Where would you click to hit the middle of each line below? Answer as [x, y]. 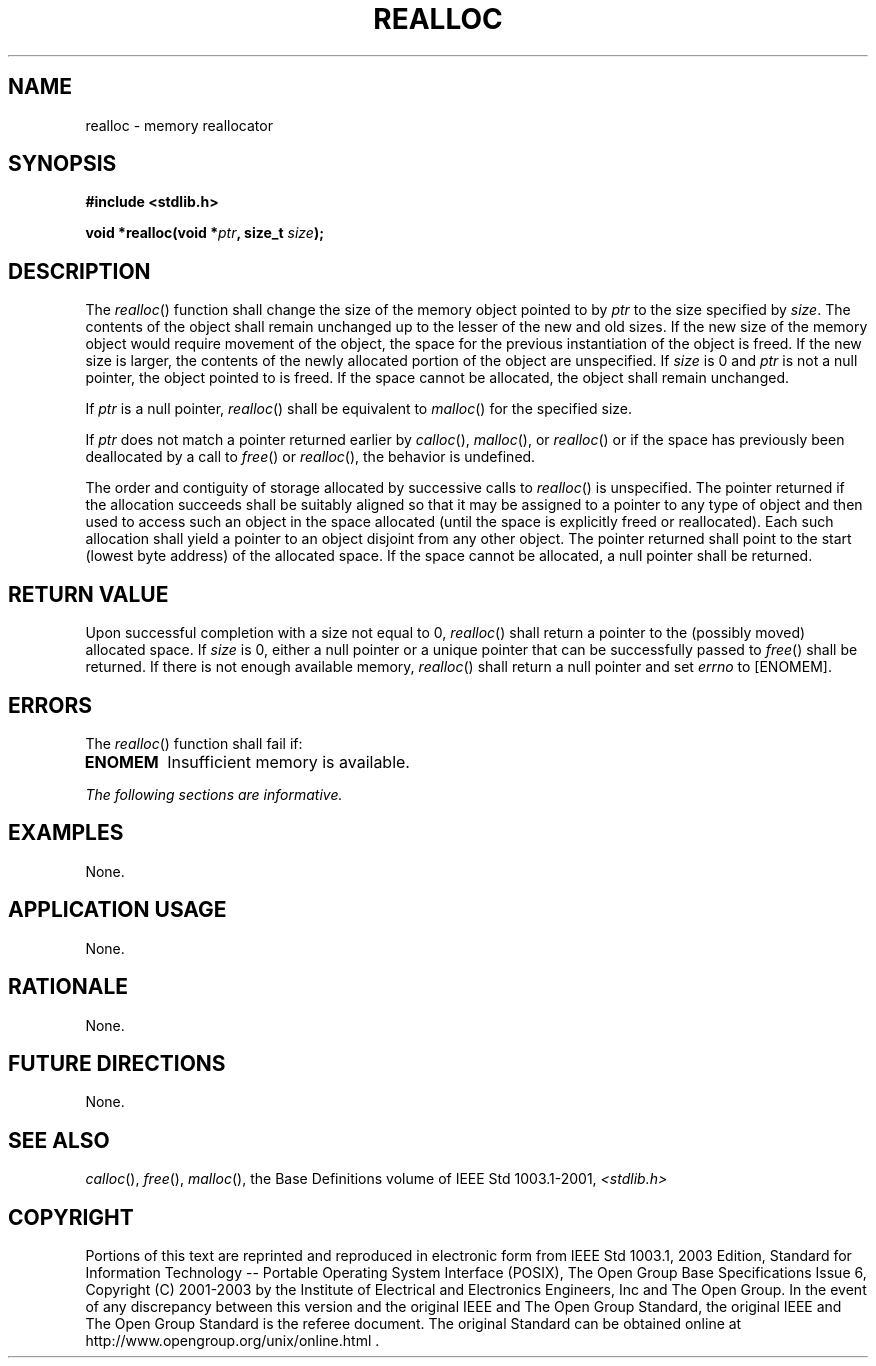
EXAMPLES [66, 833]
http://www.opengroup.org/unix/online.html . [232, 1341]
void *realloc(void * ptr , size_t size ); [204, 233]
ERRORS [50, 705]
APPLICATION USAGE [117, 910]
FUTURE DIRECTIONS [117, 1063]
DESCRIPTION [79, 271]
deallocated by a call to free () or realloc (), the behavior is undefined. [310, 457]
